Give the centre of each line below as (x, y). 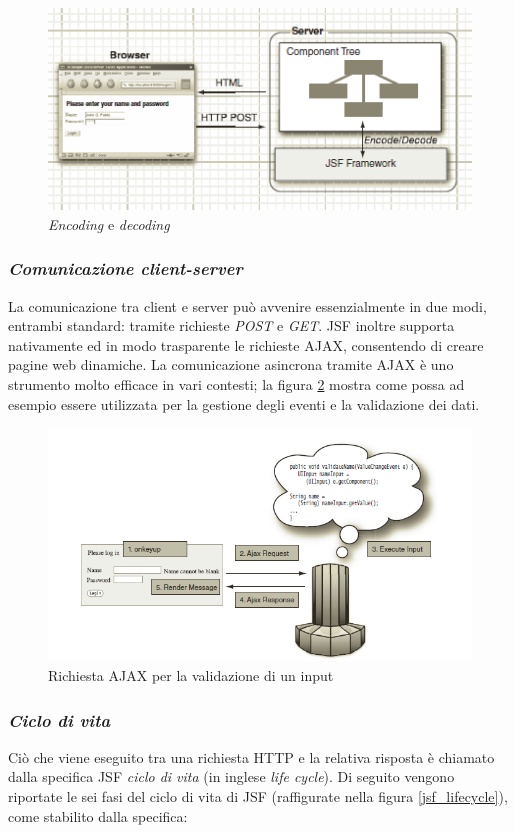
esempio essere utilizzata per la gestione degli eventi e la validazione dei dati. (244, 403)
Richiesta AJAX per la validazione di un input (191, 675)
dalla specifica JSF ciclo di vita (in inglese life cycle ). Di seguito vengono (231, 776)
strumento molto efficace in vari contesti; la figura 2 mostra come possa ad (236, 383)
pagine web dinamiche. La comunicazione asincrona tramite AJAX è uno (231, 364)
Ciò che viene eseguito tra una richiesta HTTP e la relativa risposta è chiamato (251, 756)
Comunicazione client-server (125, 268)
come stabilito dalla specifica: (98, 815)
